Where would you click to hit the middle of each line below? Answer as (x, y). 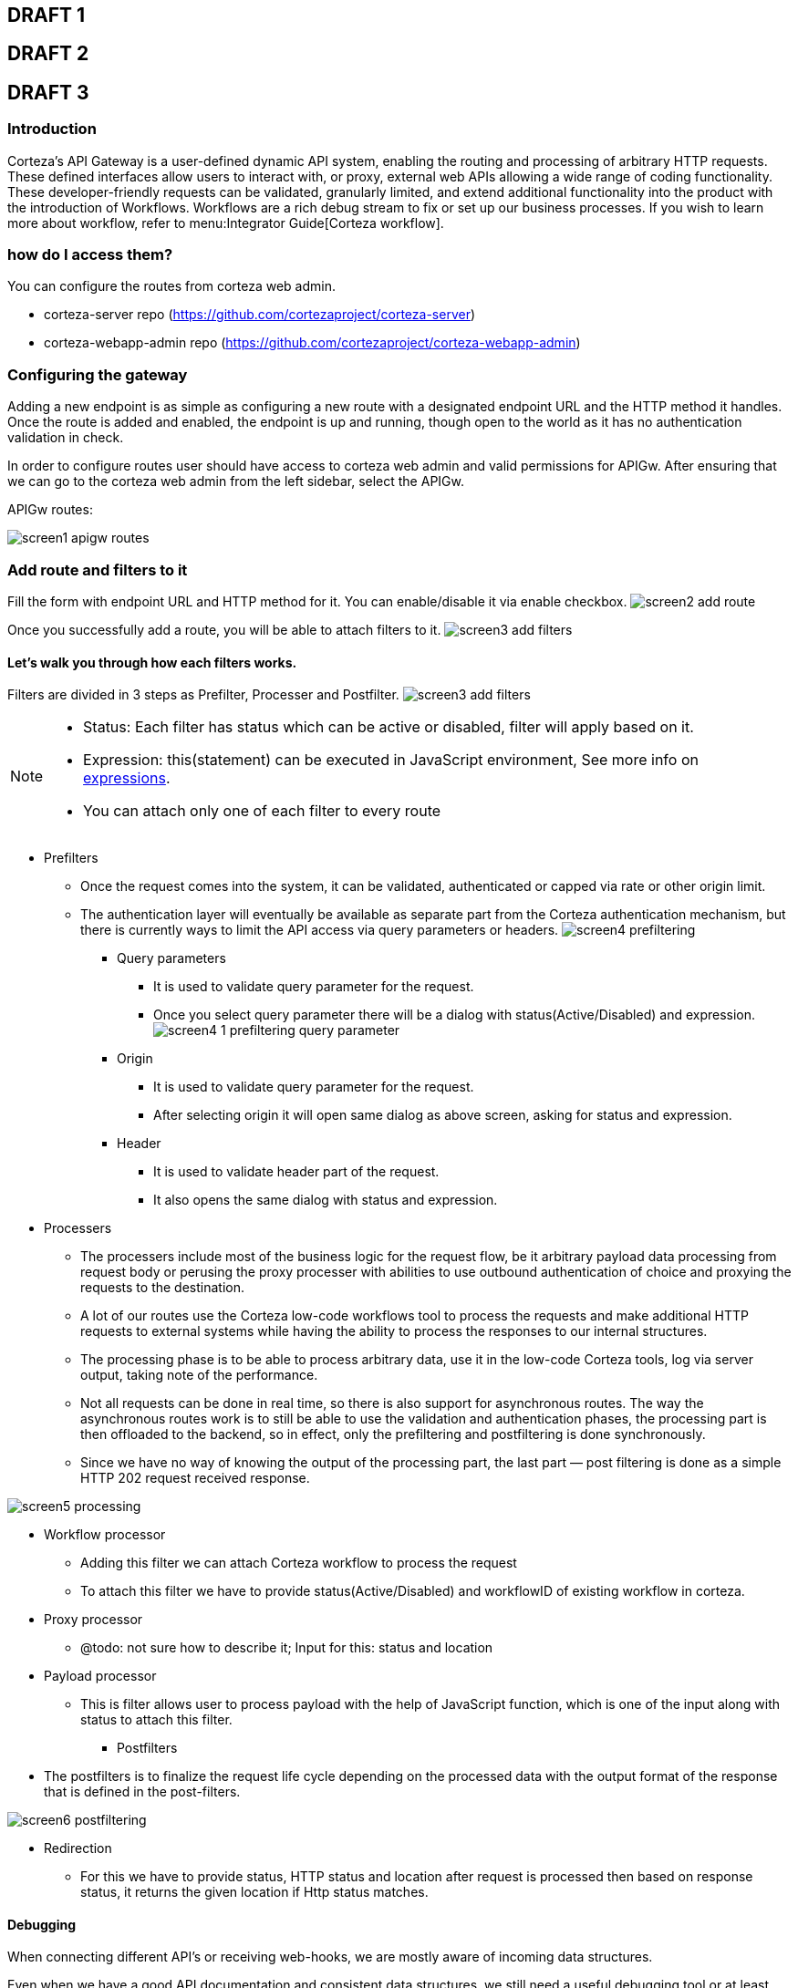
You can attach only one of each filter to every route (262, 811)
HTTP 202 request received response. (195, 1478)
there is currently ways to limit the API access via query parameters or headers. (320, 930)
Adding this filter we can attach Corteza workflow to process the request (299, 1563)
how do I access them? (90, 255)
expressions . (127, 778)
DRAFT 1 (47, 15)
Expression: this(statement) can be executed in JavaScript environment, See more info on (391, 760)
